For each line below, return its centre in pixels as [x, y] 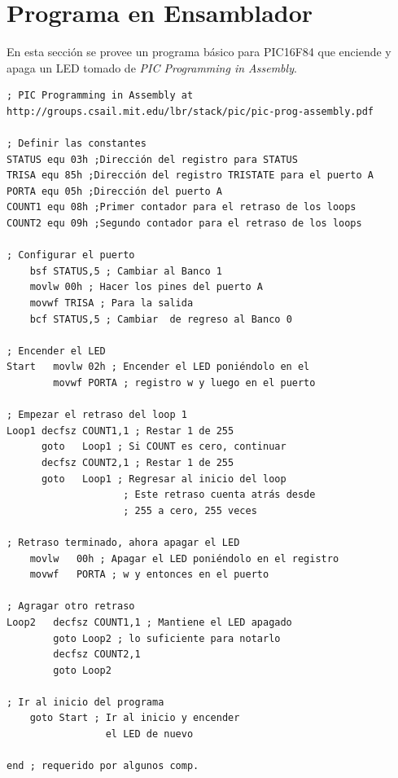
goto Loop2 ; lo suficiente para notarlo [167, 638]
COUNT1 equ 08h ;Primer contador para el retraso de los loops [182, 207]
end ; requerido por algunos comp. [103, 766]
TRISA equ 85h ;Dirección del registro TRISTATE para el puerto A [190, 176]
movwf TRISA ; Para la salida [112, 303]
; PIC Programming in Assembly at [100, 96]
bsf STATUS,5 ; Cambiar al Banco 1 [126, 271]
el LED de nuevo [149, 734]
